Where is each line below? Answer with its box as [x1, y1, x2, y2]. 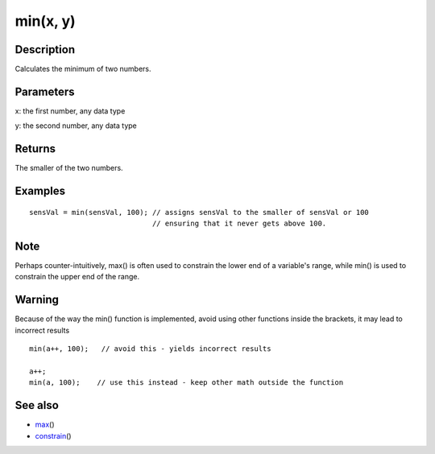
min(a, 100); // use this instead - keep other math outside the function [29, 378, 344, 387]
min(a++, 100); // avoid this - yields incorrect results [29, 345, 271, 353]
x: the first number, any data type [14, 105, 126, 116]
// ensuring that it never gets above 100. [151, 219, 327, 229]
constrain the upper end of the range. [14, 272, 140, 282]
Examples [14, 184, 66, 198]
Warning [14, 293, 60, 307]
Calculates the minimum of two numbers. [14, 64, 152, 74]
